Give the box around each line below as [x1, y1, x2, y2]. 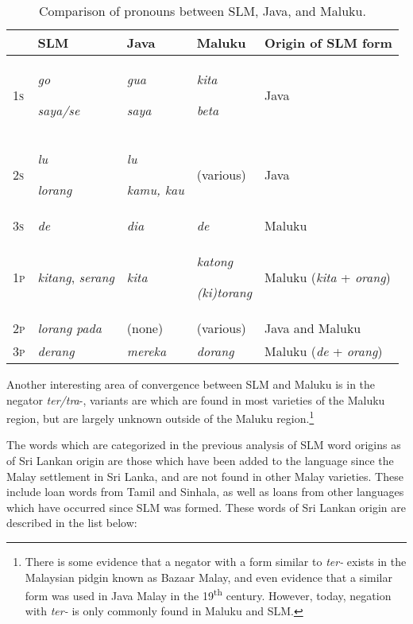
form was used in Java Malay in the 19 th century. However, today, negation [25, 585, 392, 603]
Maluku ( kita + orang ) [264, 267, 391, 286]
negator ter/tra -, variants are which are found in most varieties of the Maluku [6, 391, 385, 408]
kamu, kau [126, 180, 184, 199]
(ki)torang [196, 283, 253, 301]
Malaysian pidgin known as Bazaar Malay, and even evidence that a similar [25, 568, 392, 585]
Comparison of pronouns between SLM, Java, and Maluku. [38, 2, 366, 20]
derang [37, 342, 75, 360]
